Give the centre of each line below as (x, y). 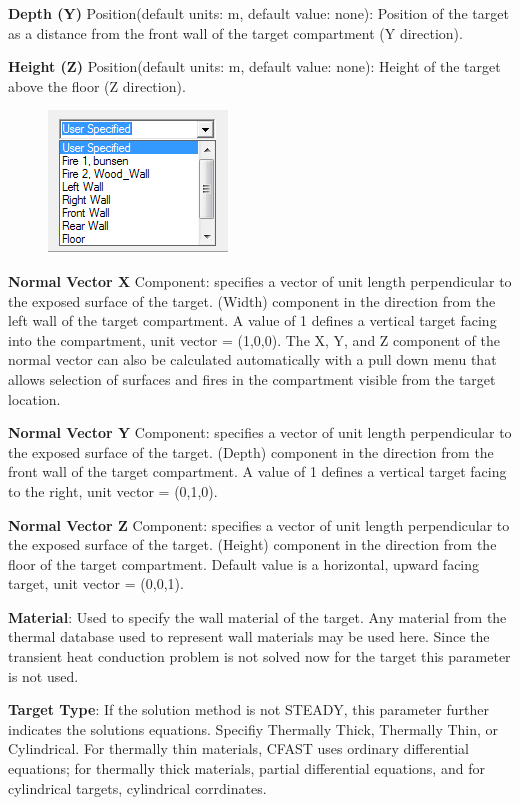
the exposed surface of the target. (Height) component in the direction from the (252, 544)
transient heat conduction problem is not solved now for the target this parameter (259, 656)
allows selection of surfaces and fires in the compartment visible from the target (252, 378)
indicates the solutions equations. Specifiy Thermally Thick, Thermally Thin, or (253, 728)
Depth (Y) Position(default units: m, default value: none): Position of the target (258, 13)
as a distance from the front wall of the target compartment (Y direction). (235, 32)
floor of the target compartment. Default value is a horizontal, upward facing (244, 563)
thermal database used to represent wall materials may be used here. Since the (249, 636)
